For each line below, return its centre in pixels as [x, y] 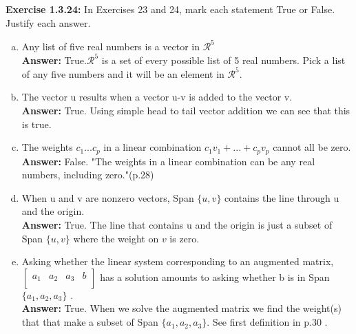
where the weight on [116, 238]
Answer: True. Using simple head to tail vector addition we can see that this [186, 111]
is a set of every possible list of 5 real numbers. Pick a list [223, 60]
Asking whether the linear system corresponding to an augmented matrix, [178, 261]
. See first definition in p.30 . [267, 322]
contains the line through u [282, 197]
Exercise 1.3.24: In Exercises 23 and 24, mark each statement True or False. [170, 9]
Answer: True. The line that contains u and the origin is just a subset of [177, 225]
